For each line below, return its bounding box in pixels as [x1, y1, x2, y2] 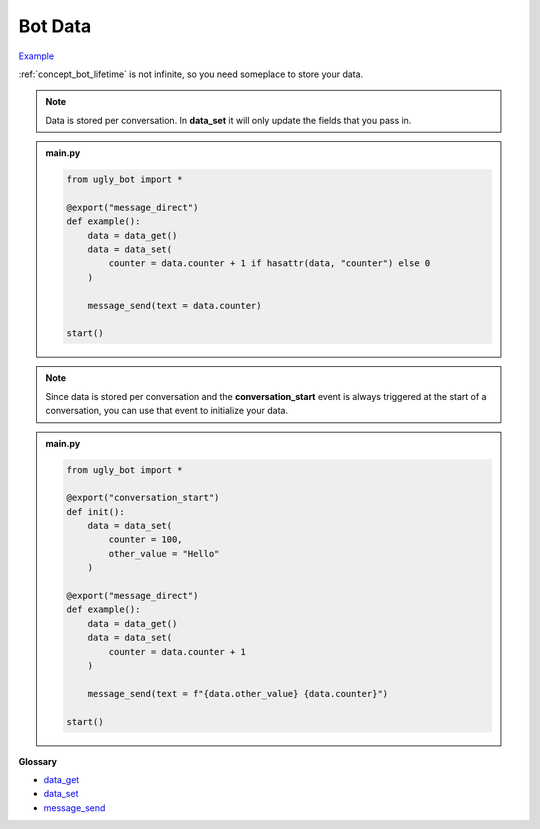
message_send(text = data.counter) [87, 300, 262, 311]
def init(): [66, 506, 125, 517]
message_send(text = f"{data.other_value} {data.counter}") [87, 688, 389, 699]
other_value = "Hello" [108, 548, 220, 559]
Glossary [18, 755, 58, 767]
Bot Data [18, 15, 92, 37]
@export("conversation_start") [66, 492, 220, 504]
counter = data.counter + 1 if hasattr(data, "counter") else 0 [108, 258, 431, 269]
